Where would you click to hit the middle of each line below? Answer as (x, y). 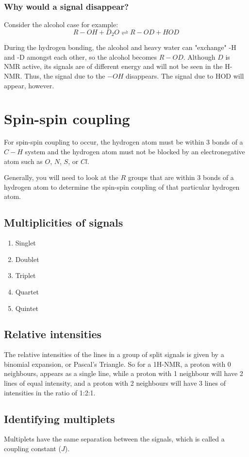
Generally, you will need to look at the (61, 177)
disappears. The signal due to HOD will (185, 76)
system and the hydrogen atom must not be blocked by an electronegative (135, 151)
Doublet (27, 259)
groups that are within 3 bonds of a (181, 177)
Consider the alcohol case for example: (61, 24)
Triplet (25, 275)
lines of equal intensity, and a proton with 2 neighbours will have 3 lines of (115, 383)
